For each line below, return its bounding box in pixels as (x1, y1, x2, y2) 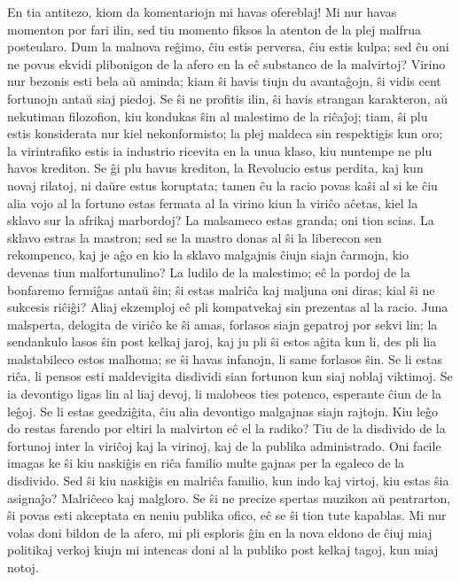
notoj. (7, 558, 39, 576)
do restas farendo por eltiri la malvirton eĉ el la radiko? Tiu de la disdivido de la (7, 419, 446, 438)
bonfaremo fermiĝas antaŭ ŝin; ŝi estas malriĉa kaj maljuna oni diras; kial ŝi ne (7, 280, 435, 299)
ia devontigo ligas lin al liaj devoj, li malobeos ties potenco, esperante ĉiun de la (7, 384, 441, 403)
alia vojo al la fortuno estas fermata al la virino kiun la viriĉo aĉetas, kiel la (7, 193, 418, 212)
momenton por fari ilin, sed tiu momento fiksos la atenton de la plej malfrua (7, 19, 422, 38)
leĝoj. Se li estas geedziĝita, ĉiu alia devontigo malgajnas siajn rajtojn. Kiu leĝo (7, 401, 439, 420)
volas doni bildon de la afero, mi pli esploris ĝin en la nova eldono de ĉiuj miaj (7, 523, 433, 541)
